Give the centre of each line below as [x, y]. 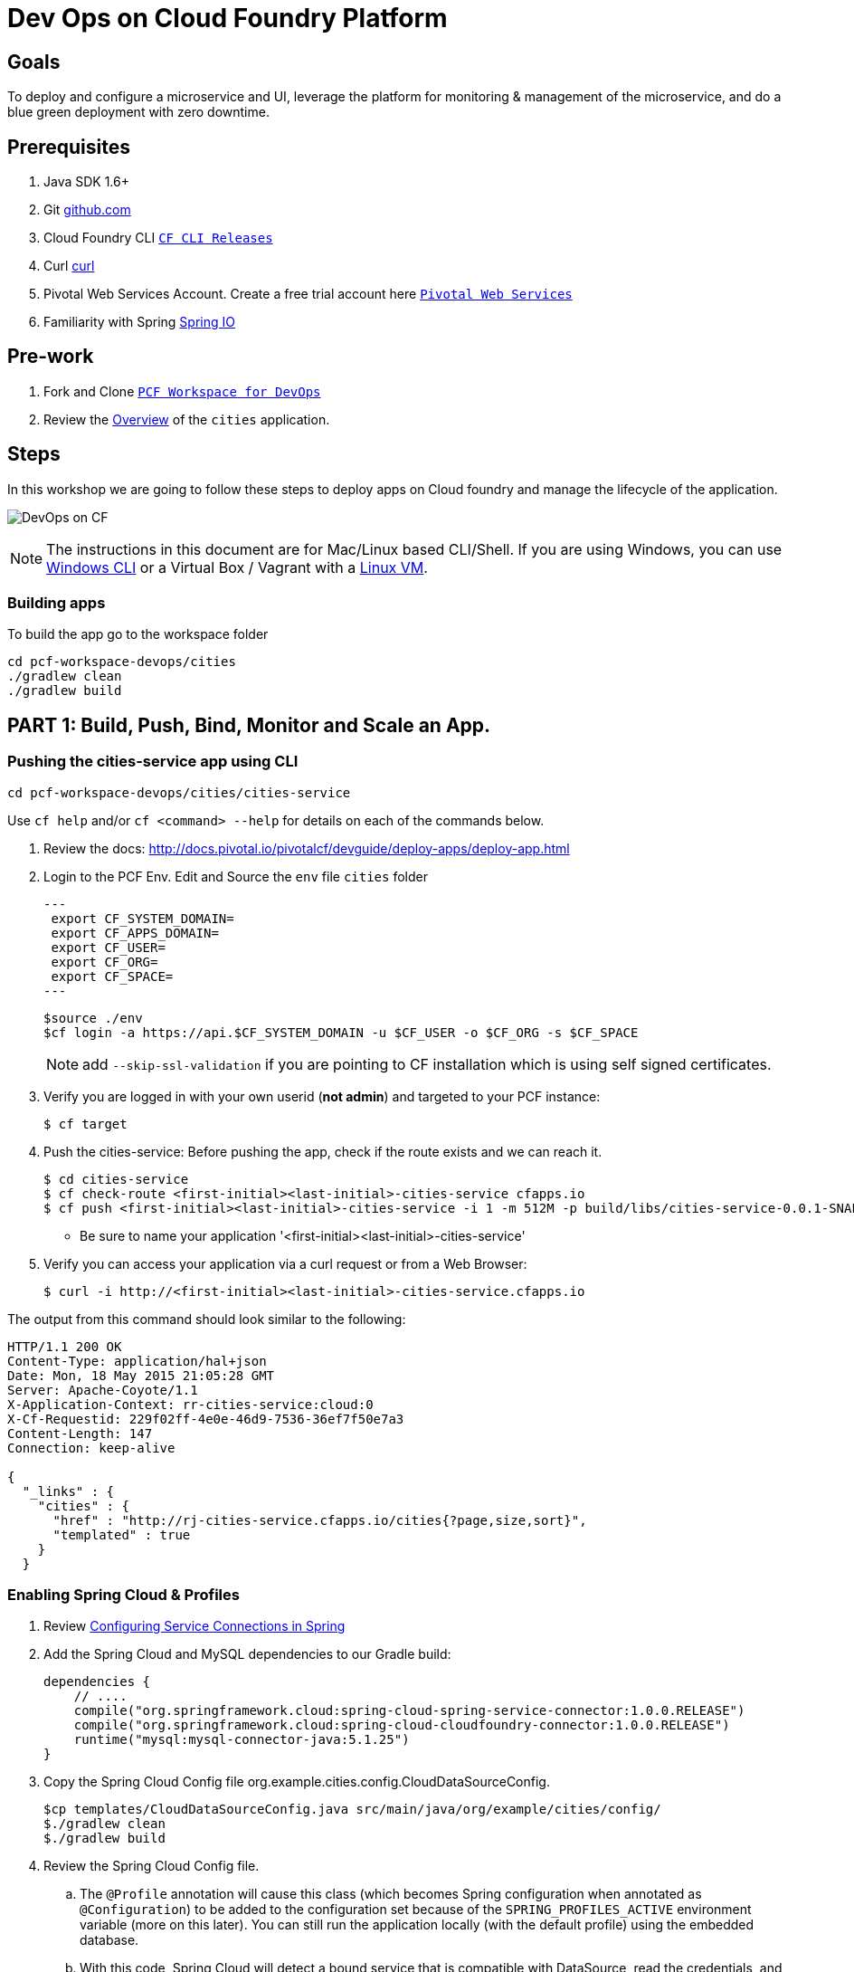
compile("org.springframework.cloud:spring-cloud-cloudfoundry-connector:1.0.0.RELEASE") [402, 1725]
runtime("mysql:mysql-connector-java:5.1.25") [242, 1740]
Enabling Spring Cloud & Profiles [123, 1595]
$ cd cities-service [116, 1179]
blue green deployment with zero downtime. [138, 112]
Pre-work [51, 357]
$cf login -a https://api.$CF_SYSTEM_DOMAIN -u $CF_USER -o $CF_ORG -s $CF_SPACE [341, 1032]
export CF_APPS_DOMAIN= [135, 933]
